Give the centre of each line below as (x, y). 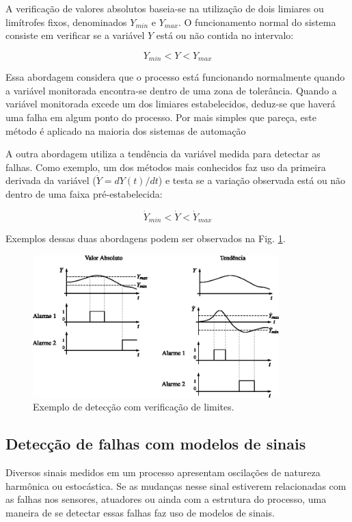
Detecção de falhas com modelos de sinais (156, 444)
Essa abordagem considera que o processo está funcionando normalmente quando (175, 77)
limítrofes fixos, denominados (66, 22)
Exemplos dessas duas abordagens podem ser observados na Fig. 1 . (146, 238)
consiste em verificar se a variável (75, 35)
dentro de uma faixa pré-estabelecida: (84, 193)
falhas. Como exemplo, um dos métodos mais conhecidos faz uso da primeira (166, 167)
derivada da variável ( (51, 180)
